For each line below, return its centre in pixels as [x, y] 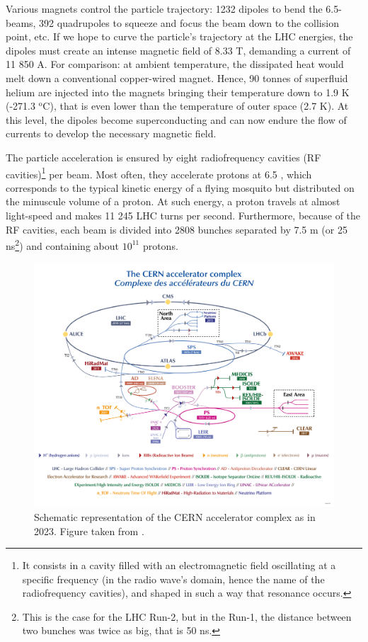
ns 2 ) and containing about [62, 245]
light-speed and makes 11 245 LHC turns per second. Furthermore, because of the [183, 215]
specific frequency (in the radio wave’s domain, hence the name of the [173, 579]
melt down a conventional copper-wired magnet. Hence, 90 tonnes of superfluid [177, 78]
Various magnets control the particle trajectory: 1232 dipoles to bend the [164, 8]
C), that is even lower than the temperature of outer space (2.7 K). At [196, 106]
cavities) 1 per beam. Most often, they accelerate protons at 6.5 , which [159, 173]
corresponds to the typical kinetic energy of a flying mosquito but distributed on [180, 187]
